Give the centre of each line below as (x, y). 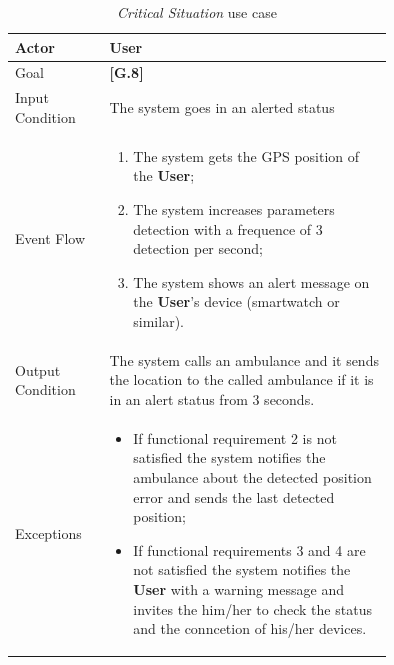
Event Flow (50, 238)
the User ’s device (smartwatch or (236, 301)
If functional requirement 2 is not (235, 437)
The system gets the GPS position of (246, 155)
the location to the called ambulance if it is (241, 379)
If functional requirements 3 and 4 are (249, 549)
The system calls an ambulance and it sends (244, 359)
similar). (158, 320)
